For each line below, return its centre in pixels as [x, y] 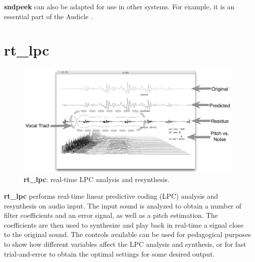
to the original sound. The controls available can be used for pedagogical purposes [127, 234]
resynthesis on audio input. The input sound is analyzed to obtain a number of [123, 205]
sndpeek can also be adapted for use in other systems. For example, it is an [119, 6]
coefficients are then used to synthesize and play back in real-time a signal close [124, 224]
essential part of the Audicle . [48, 16]
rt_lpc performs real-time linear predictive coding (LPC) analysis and [111, 196]
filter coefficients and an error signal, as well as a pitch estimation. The [111, 215]
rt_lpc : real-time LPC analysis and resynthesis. [97, 179]
